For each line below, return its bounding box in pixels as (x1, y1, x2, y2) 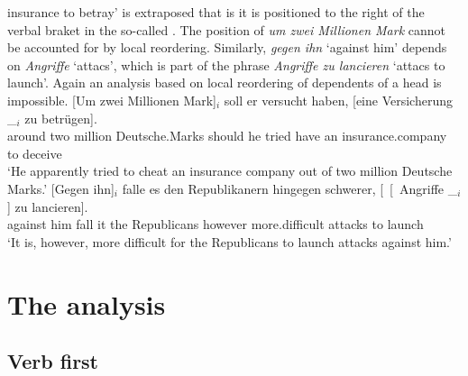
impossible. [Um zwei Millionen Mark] (7, 90, 216, 109)
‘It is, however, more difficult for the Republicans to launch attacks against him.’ (7, 232, 452, 251)
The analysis (7, 285, 166, 322)
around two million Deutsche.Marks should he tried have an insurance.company (7, 126, 447, 145)
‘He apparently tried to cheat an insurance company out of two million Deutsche (7, 161, 453, 180)
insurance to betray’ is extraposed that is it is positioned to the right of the (7, 3, 425, 21)
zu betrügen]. (24, 108, 97, 127)
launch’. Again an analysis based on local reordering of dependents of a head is (7, 73, 442, 92)
